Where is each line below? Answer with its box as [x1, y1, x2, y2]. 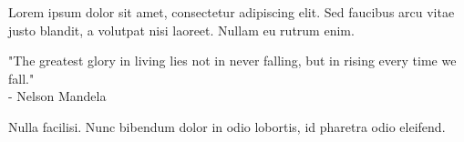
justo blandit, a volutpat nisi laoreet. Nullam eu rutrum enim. [8, 20, 355, 39]
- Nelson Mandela [8, 86, 107, 106]
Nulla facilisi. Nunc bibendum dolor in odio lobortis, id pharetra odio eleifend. [8, 117, 446, 136]
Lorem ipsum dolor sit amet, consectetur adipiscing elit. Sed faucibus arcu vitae [8, 3, 455, 21]
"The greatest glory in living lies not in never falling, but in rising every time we [8, 51, 457, 70]
